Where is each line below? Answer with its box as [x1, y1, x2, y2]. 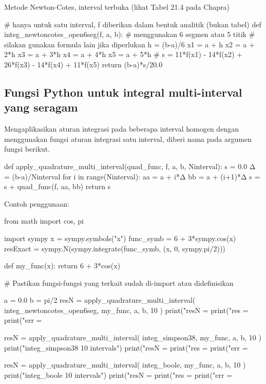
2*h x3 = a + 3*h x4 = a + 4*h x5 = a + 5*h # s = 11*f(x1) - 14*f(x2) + [4, 49, 242, 60]
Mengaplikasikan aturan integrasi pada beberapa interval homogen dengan [4, 123, 239, 134]
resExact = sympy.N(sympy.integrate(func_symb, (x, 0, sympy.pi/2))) [4, 243, 225, 253]
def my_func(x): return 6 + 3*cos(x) [4, 260, 121, 271]
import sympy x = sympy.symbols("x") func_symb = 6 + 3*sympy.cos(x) [4, 232, 236, 243]
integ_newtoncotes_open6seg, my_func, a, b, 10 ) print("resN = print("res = [4, 304, 249, 315]
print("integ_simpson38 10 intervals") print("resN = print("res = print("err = [4, 342, 248, 353]
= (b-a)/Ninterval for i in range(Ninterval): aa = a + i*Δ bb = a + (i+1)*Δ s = [4, 171, 260, 181]
